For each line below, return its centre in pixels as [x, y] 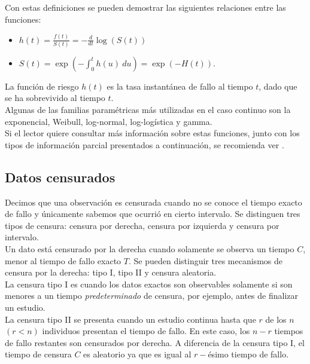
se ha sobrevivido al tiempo [55, 98]
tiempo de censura [38, 354]
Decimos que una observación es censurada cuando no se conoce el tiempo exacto [154, 202]
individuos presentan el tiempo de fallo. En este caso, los [146, 331]
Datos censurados [60, 177]
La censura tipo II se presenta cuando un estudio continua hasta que [130, 319]
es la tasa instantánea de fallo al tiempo [180, 86]
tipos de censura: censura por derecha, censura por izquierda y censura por [142, 225]
